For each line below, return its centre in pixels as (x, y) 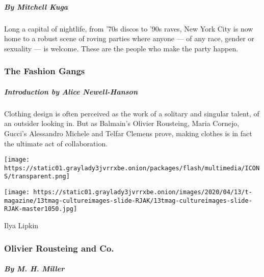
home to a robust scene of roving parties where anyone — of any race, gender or (129, 38)
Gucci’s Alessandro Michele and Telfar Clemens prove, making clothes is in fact (128, 133)
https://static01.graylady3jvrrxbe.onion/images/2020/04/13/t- (143, 192)
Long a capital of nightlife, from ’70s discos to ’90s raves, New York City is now (129, 28)
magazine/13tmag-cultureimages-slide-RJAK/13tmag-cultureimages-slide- (128, 201)
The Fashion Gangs (45, 71)
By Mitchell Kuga (36, 6)
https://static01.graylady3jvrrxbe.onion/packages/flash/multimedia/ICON (132, 168)
